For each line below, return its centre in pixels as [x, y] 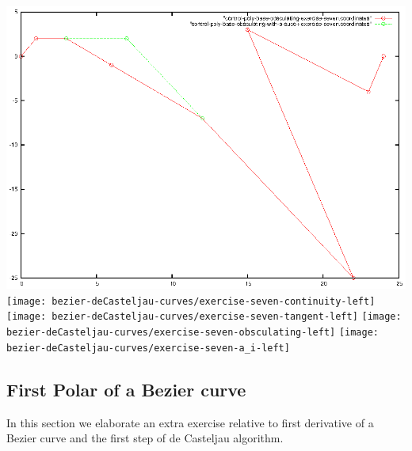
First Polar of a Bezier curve [126, 389]
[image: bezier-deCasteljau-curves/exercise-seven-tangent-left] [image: [204, 317]
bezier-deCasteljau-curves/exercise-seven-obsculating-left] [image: [193, 333]
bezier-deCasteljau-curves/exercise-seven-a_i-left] [148, 348]
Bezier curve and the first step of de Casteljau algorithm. [145, 438]
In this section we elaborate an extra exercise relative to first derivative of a [190, 422]
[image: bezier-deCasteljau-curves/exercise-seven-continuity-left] [191, 301]
